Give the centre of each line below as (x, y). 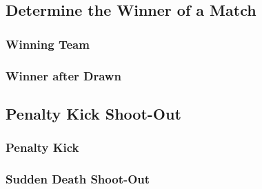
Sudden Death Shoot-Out (78, 179)
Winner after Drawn (63, 75)
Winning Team (48, 44)
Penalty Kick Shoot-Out (93, 113)
